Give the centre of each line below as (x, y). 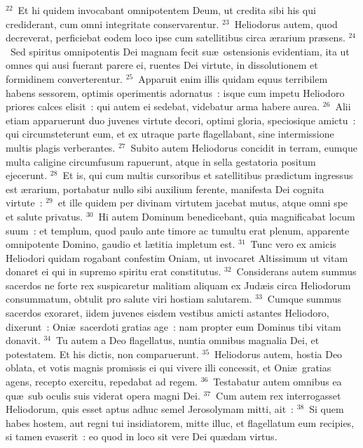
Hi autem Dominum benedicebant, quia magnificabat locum (227, 216)
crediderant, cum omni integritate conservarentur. (112, 24)
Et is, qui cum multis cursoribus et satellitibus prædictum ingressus (208, 175)
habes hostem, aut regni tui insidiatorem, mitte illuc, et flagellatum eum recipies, (180, 422)
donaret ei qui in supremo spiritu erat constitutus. (114, 271)
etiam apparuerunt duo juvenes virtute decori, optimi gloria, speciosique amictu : (181, 120)
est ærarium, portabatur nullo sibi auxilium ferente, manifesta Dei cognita (165, 189)
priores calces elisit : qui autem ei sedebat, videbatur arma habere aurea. (163, 106)
